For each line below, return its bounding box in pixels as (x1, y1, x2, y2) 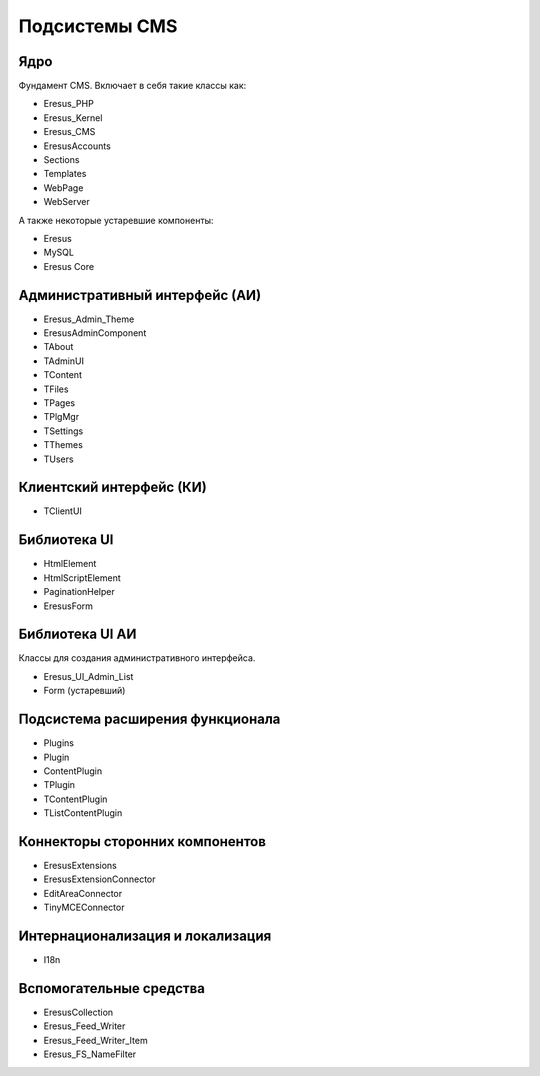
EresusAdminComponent (43, 327, 147, 339)
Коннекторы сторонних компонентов (18, 833, 267, 850)
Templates (43, 168, 87, 180)
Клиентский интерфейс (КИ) (18, 479, 207, 496)
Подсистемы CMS (18, 15, 178, 37)
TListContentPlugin (43, 807, 123, 819)
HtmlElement (43, 558, 97, 570)
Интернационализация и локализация (18, 927, 272, 944)
